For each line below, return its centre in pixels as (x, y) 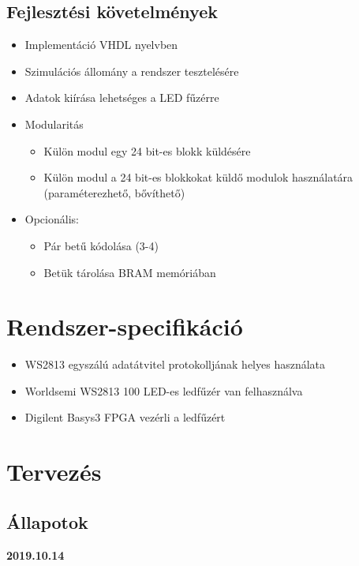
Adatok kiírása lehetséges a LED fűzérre (122, 97)
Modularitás (54, 124)
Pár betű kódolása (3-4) (101, 245)
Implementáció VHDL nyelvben (101, 45)
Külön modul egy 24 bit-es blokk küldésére (147, 150)
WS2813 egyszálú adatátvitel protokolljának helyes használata (175, 364)
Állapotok (47, 521)
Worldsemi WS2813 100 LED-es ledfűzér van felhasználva (164, 390)
